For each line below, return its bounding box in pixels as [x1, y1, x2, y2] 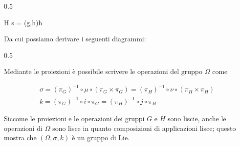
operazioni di [4, 123, 43, 133]
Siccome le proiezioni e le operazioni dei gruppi [4, 113, 145, 124]
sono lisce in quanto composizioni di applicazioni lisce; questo [52, 123, 236, 133]
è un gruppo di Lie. [71, 132, 130, 143]
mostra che [4, 132, 37, 143]
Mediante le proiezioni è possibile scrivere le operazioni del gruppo [4, 66, 203, 76]
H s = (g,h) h [4, 17, 43, 27]
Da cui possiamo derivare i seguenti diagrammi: [4, 34, 146, 44]
